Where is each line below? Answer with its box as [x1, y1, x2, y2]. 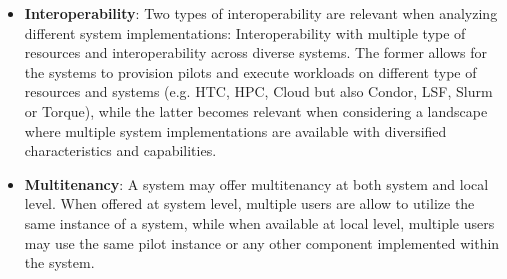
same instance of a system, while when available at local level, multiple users [24, 212, 495, 233]
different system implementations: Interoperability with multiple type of [24, 22, 466, 43]
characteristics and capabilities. [24, 140, 217, 161]
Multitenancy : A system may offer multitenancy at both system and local [24, 173, 489, 194]
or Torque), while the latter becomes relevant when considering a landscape [24, 100, 488, 121]
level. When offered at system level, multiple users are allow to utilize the [24, 193, 475, 214]
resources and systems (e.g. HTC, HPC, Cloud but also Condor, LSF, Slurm [24, 81, 493, 102]
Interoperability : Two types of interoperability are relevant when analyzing [24, 3, 498, 23]
